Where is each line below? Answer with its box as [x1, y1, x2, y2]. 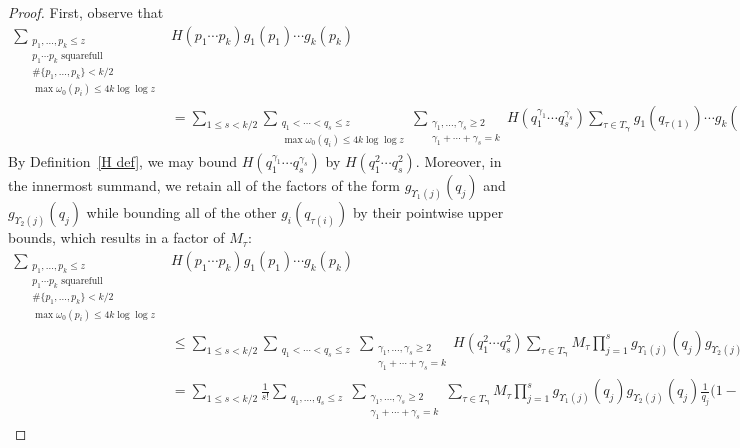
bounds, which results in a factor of [8, 227, 225, 248]
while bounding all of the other [86, 202, 277, 223]
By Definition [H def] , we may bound [8, 151, 238, 172]
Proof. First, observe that [8, 2, 164, 22]
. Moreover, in [415, 151, 502, 172]
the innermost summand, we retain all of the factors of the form [8, 175, 400, 196]
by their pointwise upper [352, 202, 504, 223]
